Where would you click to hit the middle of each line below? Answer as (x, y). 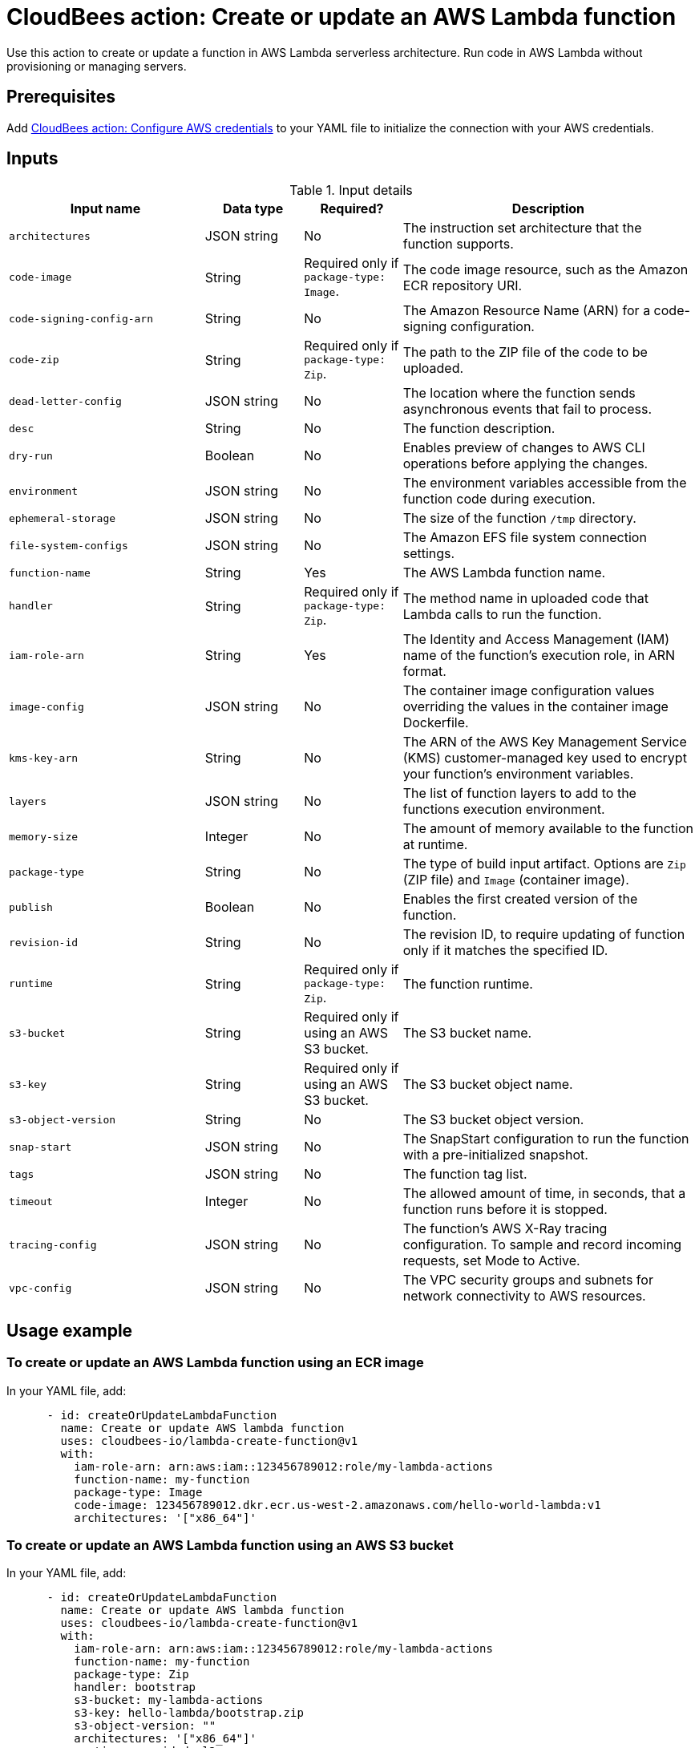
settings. (429, 554)
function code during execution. (499, 499)
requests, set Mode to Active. (491, 1261)
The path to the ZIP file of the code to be (525, 352)
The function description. (479, 429)
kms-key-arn (44, 758)
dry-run (31, 455)
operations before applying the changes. (525, 464)
